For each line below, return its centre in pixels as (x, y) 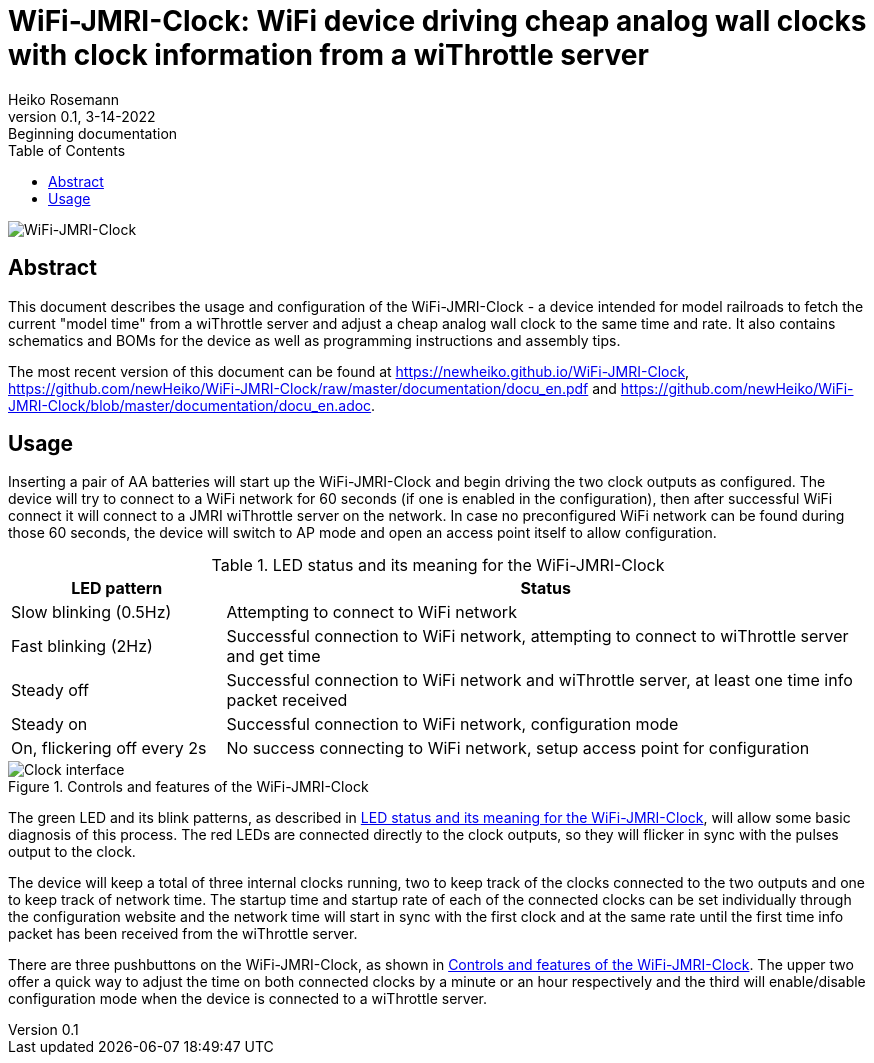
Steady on (49, 724)
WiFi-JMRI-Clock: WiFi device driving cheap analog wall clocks (437, 21)
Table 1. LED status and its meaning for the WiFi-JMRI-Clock (438, 565)
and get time (273, 656)
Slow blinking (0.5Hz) (91, 612)
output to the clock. (72, 852)
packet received (287, 700)
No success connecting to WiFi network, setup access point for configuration (518, 748)
